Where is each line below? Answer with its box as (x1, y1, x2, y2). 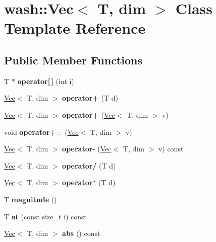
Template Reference (4, 18, 146, 38)
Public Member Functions (4, 52, 142, 67)
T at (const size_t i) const (4, 211, 87, 221)
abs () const (62, 228, 100, 238)
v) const (158, 143, 184, 154)
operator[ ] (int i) (17, 75, 74, 86)
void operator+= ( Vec (4, 126, 79, 137)
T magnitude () (4, 194, 57, 204)
